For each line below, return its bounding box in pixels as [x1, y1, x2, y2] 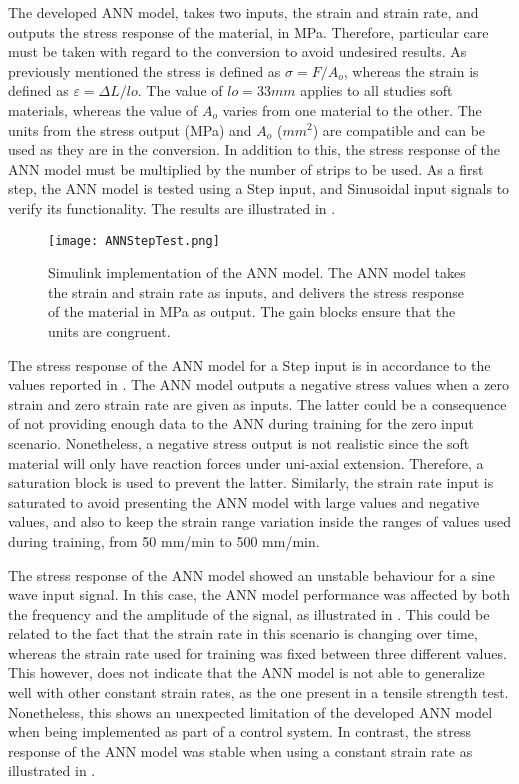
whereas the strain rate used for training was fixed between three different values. [8, 642, 507, 663]
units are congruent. [48, 320, 171, 341]
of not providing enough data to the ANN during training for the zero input [8, 413, 474, 434]
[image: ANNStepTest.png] [48, 233, 220, 248]
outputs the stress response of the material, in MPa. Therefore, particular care [8, 21, 489, 42]
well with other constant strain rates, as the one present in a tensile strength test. [8, 682, 509, 703]
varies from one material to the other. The [222, 99, 482, 120]
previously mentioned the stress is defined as [8, 60, 281, 81]
